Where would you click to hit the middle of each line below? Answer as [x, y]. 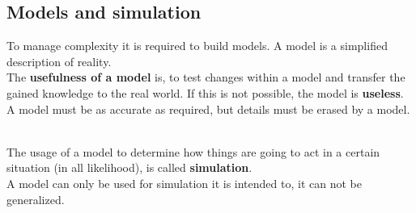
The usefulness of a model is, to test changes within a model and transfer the [206, 77]
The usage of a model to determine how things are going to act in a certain [193, 151]
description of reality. [59, 61]
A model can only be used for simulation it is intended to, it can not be [184, 183]
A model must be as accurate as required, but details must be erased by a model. [208, 109]
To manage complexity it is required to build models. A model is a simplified [197, 46]
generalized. [36, 199]
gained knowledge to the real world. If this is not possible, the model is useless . [205, 92]
